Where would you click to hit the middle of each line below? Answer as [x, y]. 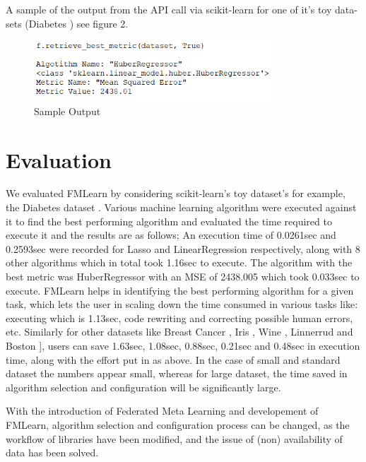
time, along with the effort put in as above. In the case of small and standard [173, 359]
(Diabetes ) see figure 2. [77, 23]
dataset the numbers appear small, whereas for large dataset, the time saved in [177, 373]
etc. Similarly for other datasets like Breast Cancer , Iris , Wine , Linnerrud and [179, 332]
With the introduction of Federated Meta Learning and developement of [162, 411]
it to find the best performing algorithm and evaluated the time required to [169, 221]
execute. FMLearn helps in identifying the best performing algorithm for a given [180, 290]
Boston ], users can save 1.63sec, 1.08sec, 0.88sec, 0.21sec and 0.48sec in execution [183, 345]
